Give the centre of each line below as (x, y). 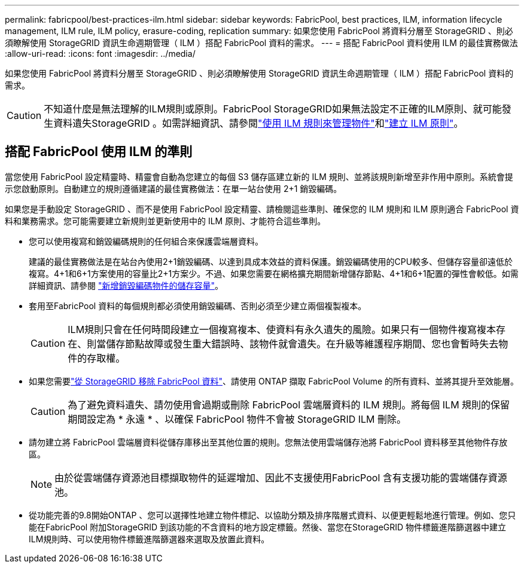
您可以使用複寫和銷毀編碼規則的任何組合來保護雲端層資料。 (146, 241)
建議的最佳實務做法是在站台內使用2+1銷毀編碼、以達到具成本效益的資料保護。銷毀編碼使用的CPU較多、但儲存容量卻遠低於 (271, 261)
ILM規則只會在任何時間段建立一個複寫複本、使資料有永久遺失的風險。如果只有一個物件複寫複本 (282, 329)
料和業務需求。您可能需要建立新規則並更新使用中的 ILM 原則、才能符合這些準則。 (165, 221)
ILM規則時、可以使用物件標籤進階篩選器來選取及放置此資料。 (149, 539)
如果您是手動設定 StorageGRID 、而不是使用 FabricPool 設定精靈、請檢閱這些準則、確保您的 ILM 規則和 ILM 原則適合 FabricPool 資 (262, 209)
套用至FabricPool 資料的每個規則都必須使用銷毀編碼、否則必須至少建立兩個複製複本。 (198, 306)
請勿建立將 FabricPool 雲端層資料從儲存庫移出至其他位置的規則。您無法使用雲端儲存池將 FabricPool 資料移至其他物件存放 (268, 442)
